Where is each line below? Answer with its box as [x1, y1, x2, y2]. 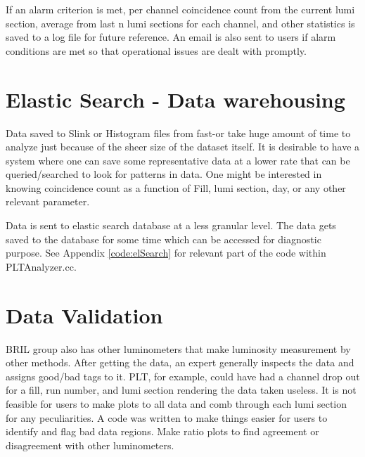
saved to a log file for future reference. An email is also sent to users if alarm [6, 30, 336, 44]
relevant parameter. [6, 194, 90, 209]
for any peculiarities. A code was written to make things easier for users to [6, 410, 328, 425]
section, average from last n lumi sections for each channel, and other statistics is [6, 15, 355, 30]
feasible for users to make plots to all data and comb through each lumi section [6, 396, 347, 411]
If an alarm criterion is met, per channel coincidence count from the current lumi [6, 2, 355, 16]
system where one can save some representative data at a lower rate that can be [6, 153, 350, 167]
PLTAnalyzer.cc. [6, 259, 77, 273]
